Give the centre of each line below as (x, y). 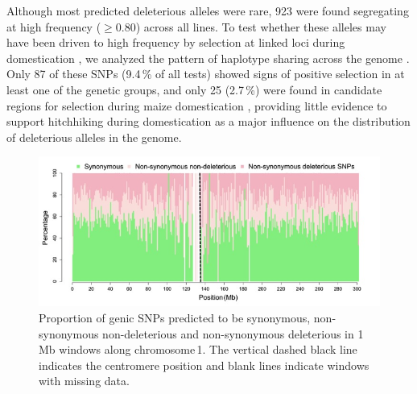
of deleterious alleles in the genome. (94, 137)
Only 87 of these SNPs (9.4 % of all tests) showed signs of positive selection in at (206, 74)
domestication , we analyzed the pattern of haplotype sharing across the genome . (208, 58)
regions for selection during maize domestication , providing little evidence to (197, 105)
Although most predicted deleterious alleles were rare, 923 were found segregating (208, 10)
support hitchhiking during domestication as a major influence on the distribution (208, 121)
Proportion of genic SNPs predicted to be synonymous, (175, 318)
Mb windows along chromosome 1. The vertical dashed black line (198, 349)
